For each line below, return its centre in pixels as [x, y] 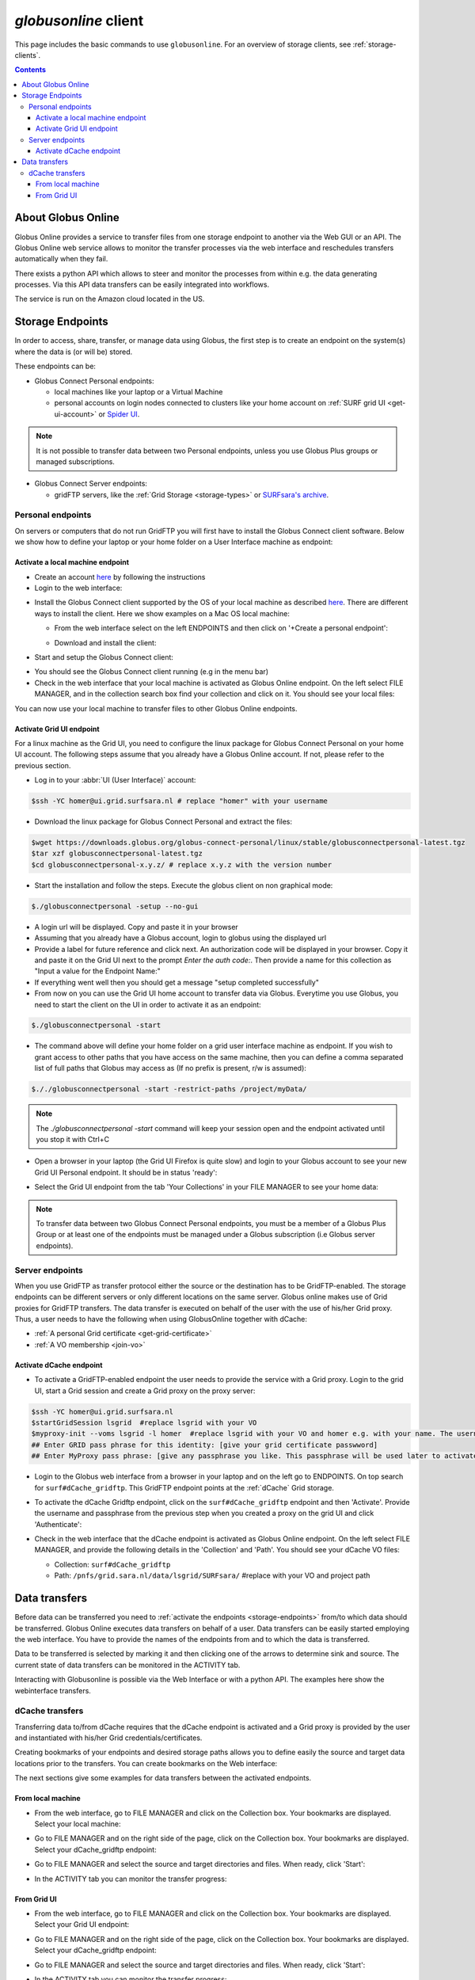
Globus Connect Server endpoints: [91, 484]
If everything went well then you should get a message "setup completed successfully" [177, 982]
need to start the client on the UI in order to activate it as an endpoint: [148, 1004]
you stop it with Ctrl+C [73, 1139]
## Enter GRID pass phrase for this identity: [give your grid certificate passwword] [205, 1445]
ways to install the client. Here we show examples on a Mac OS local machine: [162, 613]
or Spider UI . [119, 414]
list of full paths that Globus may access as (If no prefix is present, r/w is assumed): [170, 1068]
